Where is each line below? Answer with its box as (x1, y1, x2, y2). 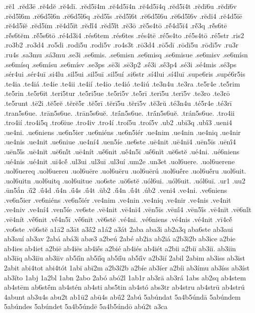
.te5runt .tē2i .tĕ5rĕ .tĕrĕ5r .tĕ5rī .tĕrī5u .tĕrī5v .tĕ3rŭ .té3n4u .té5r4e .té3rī (4, 97, 232, 108)
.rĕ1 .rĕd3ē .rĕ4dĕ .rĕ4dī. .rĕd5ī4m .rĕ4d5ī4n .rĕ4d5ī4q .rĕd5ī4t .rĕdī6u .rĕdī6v (4, 1, 237, 11)
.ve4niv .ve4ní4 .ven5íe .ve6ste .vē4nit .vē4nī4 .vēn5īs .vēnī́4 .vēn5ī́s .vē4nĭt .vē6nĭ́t (4, 204, 252, 215)
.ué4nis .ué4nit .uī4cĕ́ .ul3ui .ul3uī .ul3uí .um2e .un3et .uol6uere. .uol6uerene (4, 156, 235, 166)
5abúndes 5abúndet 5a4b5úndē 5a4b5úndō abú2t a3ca (4, 301, 168, 312)
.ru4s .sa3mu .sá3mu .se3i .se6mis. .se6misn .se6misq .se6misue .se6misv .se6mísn (4, 49, 248, 59)
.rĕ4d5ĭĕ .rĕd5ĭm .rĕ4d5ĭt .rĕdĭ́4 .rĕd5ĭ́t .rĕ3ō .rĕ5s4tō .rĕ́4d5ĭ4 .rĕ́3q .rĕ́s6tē (4, 20, 227, 31)
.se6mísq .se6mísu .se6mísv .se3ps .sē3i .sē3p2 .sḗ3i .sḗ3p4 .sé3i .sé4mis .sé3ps (4, 59, 237, 69)
